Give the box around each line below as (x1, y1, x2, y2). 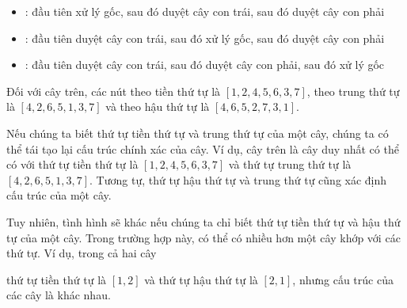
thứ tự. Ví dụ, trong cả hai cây (6, 245, 157, 261)
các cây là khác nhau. (6, 287, 111, 303)
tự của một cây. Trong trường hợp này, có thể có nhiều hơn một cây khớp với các (6, 229, 401, 245)
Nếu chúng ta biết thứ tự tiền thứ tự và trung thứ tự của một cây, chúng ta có (6, 124, 389, 141)
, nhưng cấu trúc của (292, 271, 394, 287)
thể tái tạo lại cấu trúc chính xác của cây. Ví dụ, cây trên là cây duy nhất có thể (6, 140, 399, 157)
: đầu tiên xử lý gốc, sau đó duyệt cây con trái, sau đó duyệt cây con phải (25, 3, 385, 19)
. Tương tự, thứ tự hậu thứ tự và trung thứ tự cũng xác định (89, 171, 387, 188)
